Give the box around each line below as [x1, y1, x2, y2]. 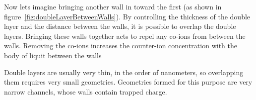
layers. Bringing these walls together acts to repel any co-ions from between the [4, 30, 246, 41]
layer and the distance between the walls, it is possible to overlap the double [4, 21, 236, 31]
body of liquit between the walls [4, 50, 102, 60]
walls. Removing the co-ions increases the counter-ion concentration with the [4, 40, 237, 51]
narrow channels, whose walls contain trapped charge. [4, 86, 167, 97]
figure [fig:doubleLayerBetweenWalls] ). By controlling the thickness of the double [4, 11, 251, 21]
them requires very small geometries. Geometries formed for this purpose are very [4, 77, 253, 87]
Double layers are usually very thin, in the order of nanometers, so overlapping [4, 67, 244, 77]
